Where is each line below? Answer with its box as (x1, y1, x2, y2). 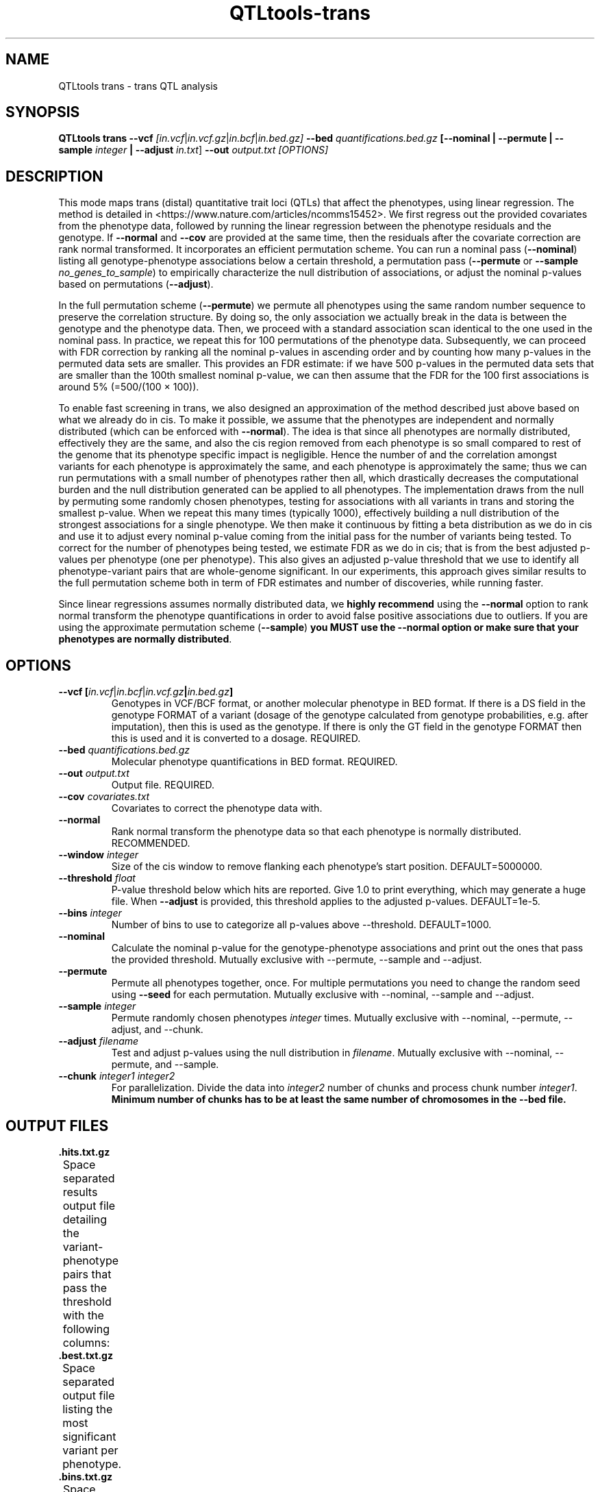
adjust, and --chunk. (111, 1023, 203, 1036)
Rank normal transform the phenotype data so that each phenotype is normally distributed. (111, 825, 522, 838)
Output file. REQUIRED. (111, 779, 215, 791)
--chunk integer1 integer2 (58, 1070, 175, 1082)
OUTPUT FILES (5, 1117, 109, 1134)
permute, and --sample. (111, 1058, 219, 1071)
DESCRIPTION (5, 167, 103, 185)
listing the (62, 1402, 113, 1416)
